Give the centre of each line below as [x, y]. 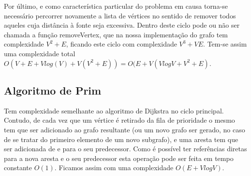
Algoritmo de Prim [53, 90]
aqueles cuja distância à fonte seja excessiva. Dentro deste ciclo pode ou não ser [122, 25]
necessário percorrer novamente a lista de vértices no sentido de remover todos [120, 15]
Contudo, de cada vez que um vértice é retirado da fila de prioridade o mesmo [119, 120]
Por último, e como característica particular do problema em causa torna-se [116, 6]
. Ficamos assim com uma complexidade [114, 168]
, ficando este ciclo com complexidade [121, 44]
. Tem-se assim [225, 44]
